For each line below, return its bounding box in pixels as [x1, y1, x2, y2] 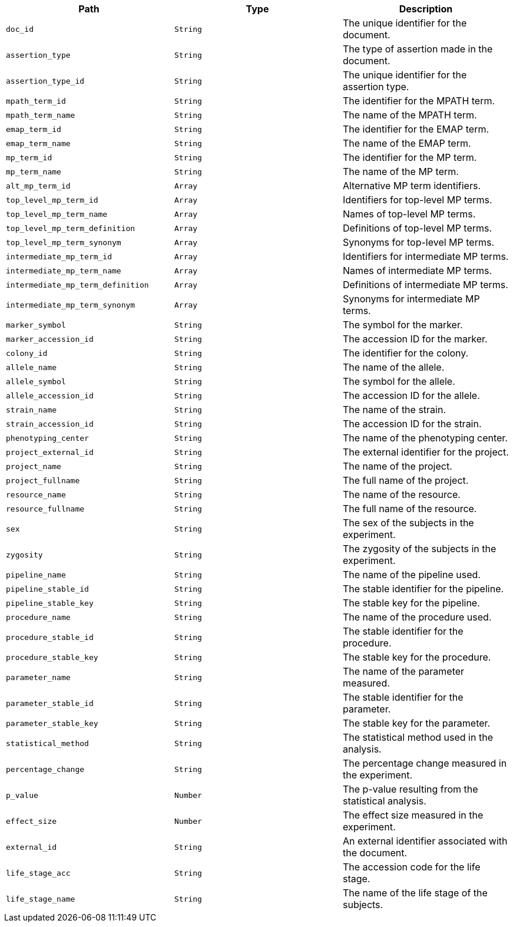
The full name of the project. [342, 474, 469, 486]
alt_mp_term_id [6, 181, 71, 190]
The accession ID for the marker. [342, 333, 488, 345]
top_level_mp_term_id [6, 195, 98, 204]
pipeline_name [6, 570, 66, 579]
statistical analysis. [342, 795, 426, 807]
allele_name [6, 362, 57, 372]
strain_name [6, 405, 57, 414]
